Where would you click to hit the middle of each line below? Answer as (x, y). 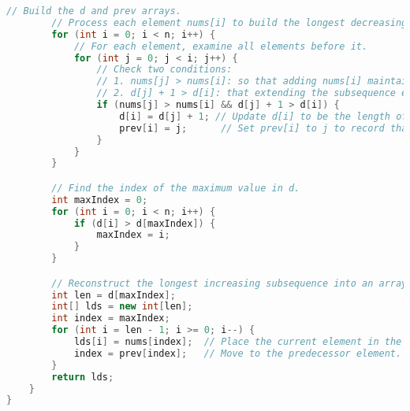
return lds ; (83, 377)
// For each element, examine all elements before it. (221, 46)
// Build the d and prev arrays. (94, 11)
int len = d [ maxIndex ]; (114, 295)
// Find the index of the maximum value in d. (176, 188)
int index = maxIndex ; (111, 318)
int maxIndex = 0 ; (100, 200)
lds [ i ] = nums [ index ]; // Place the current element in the (238, 342)
